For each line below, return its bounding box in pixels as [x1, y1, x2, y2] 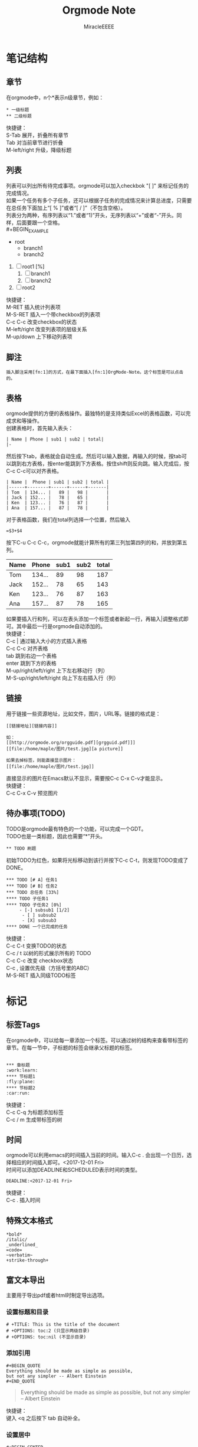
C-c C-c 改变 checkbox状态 [6, 957, 74, 964]
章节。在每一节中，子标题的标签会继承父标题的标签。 [6, 1044, 136, 1051]
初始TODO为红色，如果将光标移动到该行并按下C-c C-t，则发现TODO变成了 [6, 857, 189, 864]
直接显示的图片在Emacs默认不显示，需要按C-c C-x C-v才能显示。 [6, 775, 166, 782]
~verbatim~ [6, 1252, 33, 1258]
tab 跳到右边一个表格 [6, 652, 57, 659]
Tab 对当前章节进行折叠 [6, 139, 64, 146]
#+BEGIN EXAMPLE [6, 226, 49, 234]
